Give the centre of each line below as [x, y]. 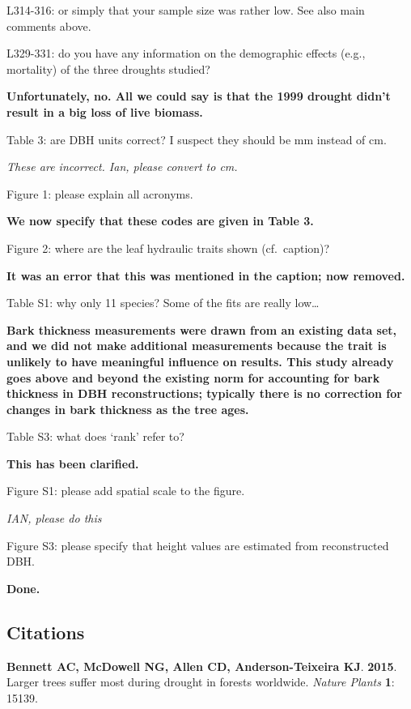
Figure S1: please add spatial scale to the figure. [126, 491]
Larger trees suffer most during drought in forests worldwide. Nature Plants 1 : [201, 682]
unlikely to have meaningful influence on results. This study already [200, 361]
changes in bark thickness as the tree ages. [128, 409]
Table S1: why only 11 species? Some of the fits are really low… [163, 303]
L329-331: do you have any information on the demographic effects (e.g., [186, 53]
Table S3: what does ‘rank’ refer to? [95, 436]
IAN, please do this [54, 518]
